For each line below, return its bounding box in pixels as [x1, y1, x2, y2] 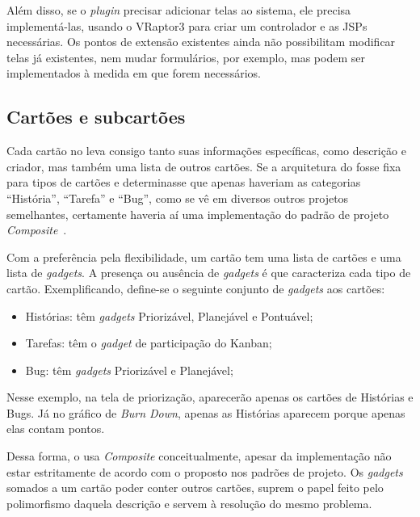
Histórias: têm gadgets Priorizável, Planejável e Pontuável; [25, 307, 313, 324]
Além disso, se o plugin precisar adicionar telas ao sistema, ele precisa [6, 2, 351, 18]
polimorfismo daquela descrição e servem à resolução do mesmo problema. [6, 494, 372, 511]
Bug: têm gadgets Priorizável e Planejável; [25, 361, 233, 378]
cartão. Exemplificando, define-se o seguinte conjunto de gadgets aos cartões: [6, 280, 385, 296]
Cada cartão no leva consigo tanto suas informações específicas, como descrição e [6, 142, 406, 159]
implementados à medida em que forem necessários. [6, 65, 261, 82]
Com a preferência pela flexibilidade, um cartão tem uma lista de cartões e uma [6, 248, 401, 265]
